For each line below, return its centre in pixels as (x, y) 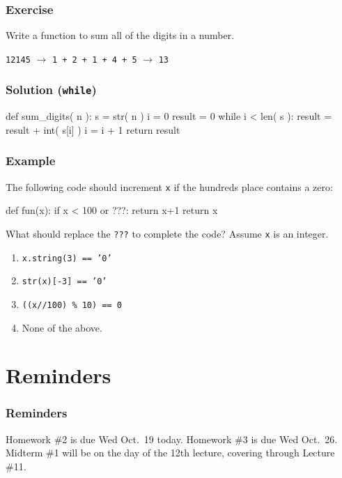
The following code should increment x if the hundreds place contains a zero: (169, 186)
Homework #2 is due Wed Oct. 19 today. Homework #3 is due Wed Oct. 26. (172, 439)
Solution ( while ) (51, 90)
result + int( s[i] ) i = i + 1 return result (93, 129)
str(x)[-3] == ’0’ (64, 282)
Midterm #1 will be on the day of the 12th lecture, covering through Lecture (170, 453)
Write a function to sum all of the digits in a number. (120, 35)
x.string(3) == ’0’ (67, 258)
